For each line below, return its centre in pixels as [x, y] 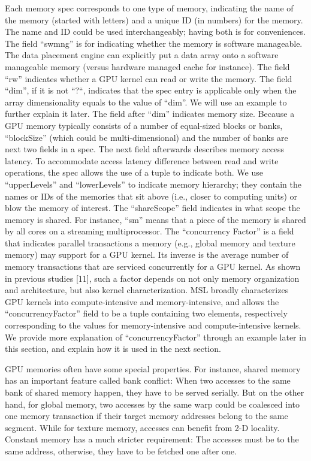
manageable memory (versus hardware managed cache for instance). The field [147, 66]
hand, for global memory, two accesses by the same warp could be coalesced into [152, 404]
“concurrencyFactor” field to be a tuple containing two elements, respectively [146, 313]
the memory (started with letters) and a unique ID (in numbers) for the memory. [154, 19]
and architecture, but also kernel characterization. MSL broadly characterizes [147, 290]
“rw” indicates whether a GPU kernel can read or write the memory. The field [149, 78]
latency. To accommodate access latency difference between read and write [142, 160]
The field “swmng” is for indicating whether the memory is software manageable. [154, 43]
